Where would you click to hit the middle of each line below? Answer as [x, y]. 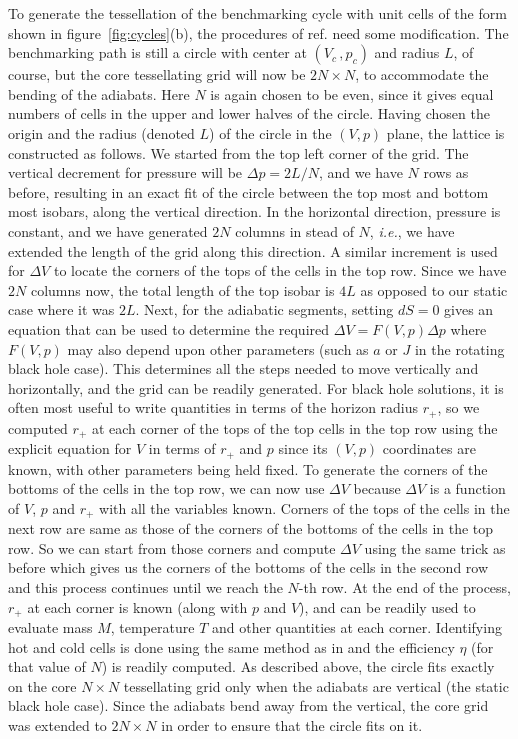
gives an [469, 309]
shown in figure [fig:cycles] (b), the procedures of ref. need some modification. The [258, 32]
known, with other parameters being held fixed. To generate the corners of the [248, 468]
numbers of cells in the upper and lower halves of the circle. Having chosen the [249, 113]
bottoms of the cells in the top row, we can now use [166, 488]
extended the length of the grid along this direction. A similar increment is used [253, 250]
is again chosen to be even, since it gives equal [352, 93]
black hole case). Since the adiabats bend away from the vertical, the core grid [248, 705]
